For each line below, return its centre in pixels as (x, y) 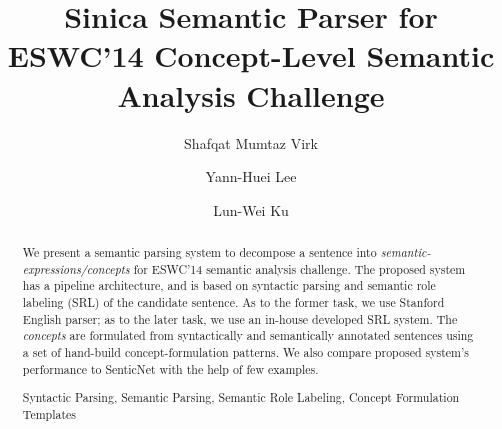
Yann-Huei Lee (251, 176)
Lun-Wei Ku (251, 209)
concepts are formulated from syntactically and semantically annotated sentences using (248, 335)
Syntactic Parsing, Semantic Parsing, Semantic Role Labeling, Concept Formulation (241, 397)
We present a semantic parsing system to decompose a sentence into (199, 252)
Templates (49, 413)
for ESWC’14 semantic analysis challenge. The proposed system (299, 268)
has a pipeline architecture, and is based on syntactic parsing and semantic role (229, 285)
